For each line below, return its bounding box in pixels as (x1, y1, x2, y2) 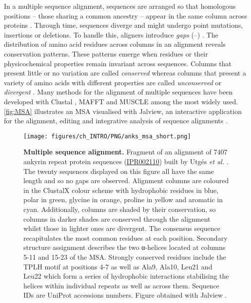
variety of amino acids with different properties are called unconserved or (4, 77, 222, 87)
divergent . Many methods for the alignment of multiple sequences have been (4, 87, 233, 97)
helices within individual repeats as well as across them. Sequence (23, 280, 219, 290)
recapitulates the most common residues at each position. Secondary (23, 232, 228, 243)
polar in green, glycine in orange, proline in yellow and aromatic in (23, 194, 223, 205)
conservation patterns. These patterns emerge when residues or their (4, 48, 208, 58)
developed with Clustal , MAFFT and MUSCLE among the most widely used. (4, 96, 238, 106)
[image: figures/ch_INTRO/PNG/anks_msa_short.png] (23, 133, 191, 140)
